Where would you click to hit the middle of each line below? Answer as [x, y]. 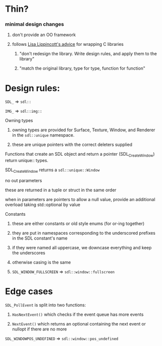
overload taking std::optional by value [43, 205]
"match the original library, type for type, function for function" [82, 68]
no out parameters [24, 181]
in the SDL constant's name [40, 238]
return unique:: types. [27, 161]
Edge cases [29, 292]
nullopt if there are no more [39, 329]
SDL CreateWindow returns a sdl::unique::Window [52, 171]
